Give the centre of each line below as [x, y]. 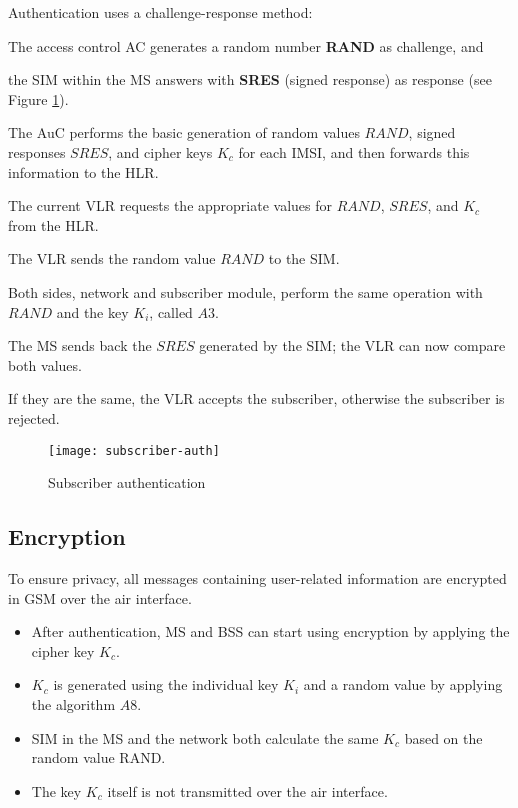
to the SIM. [304, 258]
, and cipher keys [160, 151]
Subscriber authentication [127, 482]
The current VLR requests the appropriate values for [170, 205]
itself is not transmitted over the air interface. [247, 790]
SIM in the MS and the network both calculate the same [205, 737]
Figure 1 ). [38, 98]
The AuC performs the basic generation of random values [184, 132]
